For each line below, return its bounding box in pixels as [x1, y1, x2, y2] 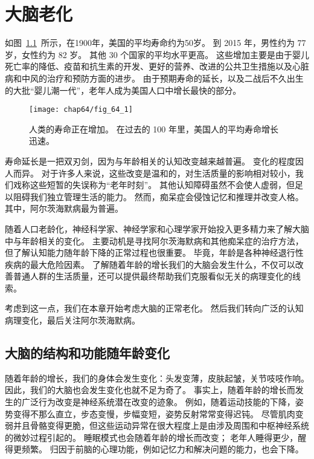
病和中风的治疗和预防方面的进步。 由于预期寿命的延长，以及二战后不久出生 [5, 71, 304, 84]
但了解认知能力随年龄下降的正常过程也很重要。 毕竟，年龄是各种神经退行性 [5, 246, 304, 259]
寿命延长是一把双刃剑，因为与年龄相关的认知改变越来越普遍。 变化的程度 [5, 154, 295, 167]
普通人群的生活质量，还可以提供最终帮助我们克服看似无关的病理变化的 [13, 270, 292, 282]
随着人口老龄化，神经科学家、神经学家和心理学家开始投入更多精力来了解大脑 [5, 222, 309, 235]
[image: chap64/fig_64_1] [29, 105, 133, 114]
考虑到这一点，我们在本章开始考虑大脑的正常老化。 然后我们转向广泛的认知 [5, 302, 304, 314]
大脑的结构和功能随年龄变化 [5, 343, 170, 362]
